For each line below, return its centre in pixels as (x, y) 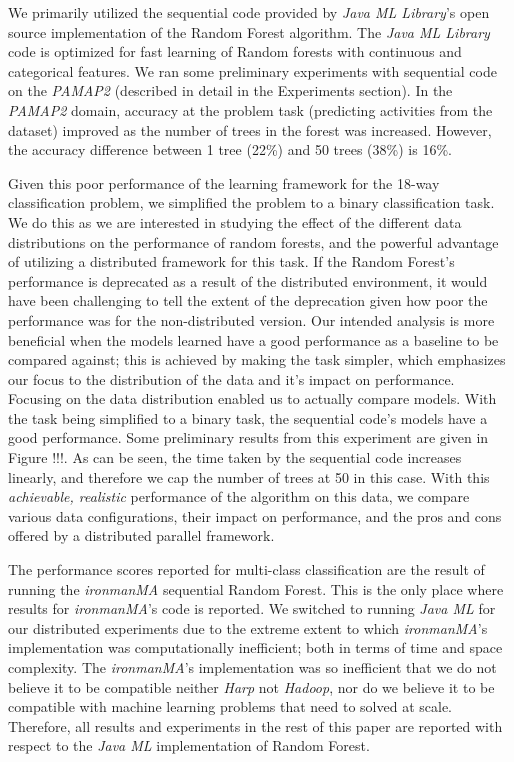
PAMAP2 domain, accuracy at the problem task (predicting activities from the (250, 109)
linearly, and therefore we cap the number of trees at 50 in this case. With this (249, 476)
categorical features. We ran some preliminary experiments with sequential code (252, 70)
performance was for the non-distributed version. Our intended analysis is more (251, 319)
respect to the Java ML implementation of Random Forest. (189, 745)
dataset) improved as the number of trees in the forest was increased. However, (250, 129)
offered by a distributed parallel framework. (141, 535)
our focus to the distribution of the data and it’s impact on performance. (231, 378)
